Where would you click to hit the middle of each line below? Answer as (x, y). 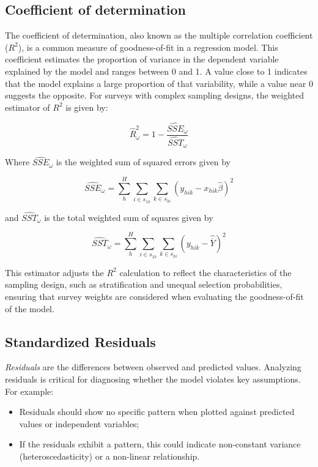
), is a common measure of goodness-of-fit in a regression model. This (148, 47)
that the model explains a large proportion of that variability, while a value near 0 (159, 83)
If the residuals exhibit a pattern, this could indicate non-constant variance (160, 444)
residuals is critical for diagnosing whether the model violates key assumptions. (153, 379)
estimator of (28, 107)
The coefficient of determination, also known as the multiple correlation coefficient (159, 35)
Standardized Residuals (80, 341)
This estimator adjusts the (54, 272)
